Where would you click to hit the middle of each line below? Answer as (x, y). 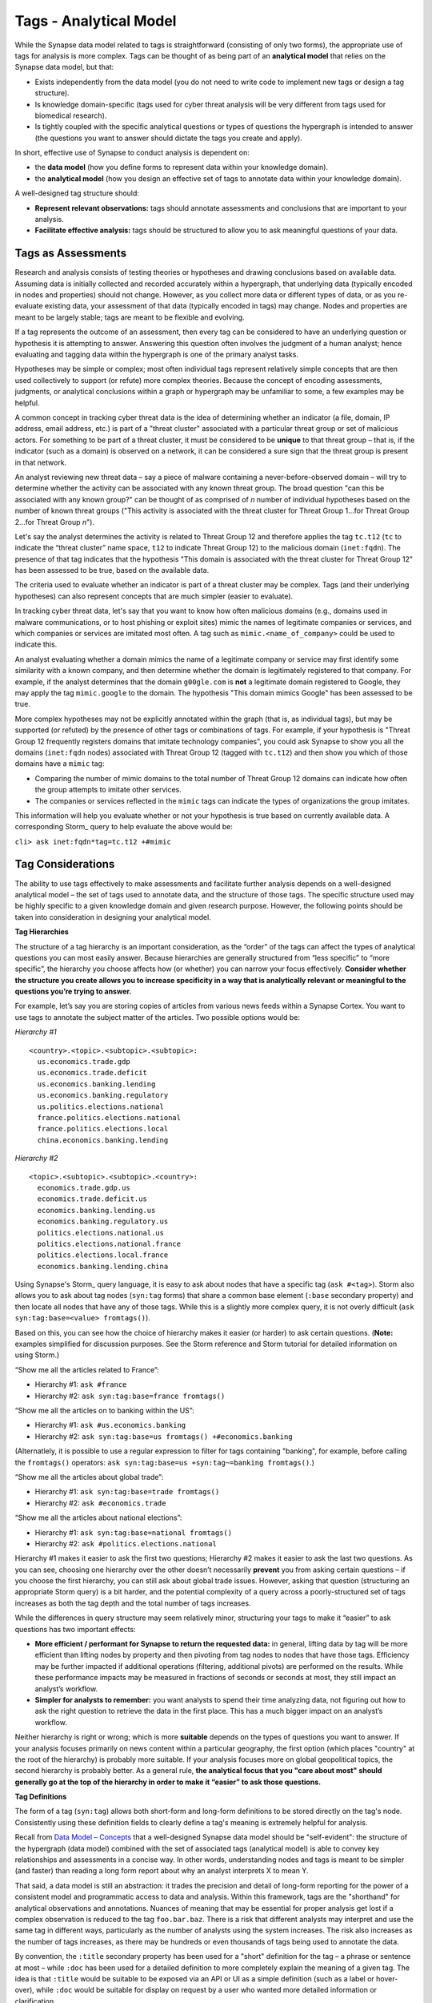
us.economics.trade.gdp (84, 1062)
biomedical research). (71, 115)
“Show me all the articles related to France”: (87, 1369)
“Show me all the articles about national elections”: (98, 1517)
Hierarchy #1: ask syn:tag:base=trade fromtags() (127, 1492)
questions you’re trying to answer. (73, 991)
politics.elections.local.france (103, 1255)
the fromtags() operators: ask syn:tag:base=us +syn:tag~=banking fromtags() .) (165, 1462)
